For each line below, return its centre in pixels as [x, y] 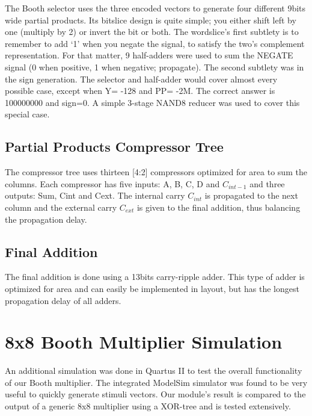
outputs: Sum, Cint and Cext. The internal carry [95, 195]
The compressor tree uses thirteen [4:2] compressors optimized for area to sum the [156, 172]
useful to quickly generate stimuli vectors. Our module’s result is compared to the [155, 394]
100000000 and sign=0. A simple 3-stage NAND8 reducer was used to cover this [152, 102]
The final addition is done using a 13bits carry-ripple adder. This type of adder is [155, 277]
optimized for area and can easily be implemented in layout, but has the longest [152, 288]
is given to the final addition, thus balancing [219, 207]
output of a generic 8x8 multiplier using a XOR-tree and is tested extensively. [148, 406]
